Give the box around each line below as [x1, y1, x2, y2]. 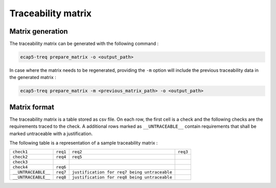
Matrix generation [9, 27, 68, 36]
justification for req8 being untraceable [72, 175, 172, 180]
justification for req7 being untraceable [72, 170, 172, 175]
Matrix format [9, 102, 55, 112]
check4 [12, 165, 28, 170]
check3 [12, 159, 28, 165]
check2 [12, 154, 28, 160]
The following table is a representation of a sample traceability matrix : [9, 140, 158, 146]
